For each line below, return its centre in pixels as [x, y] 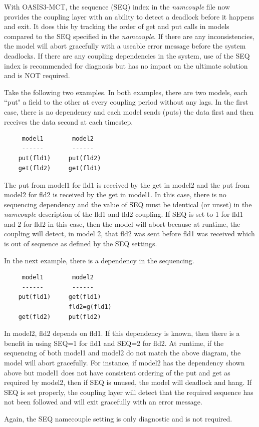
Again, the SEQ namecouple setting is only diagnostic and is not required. [118, 418]
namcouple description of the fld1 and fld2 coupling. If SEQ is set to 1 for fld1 [124, 214]
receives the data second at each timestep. [69, 121]
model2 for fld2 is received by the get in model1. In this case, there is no [115, 194]
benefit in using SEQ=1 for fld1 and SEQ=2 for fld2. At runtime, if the [114, 343]
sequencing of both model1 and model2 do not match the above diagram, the [122, 353]
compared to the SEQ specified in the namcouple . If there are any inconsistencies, [129, 36]
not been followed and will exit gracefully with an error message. [103, 402]
